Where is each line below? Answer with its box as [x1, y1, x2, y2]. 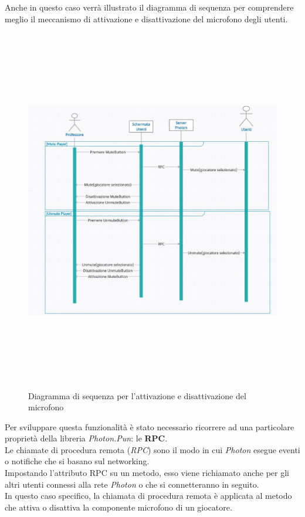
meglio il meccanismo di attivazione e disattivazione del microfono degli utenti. [5, 12, 288, 25]
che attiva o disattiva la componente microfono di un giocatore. [5, 501, 232, 513]
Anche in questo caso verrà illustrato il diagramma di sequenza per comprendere [5, 1, 294, 13]
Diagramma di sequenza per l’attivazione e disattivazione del [28, 389, 246, 402]
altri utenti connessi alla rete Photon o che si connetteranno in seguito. [5, 478, 259, 490]
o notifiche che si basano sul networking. [5, 455, 150, 467]
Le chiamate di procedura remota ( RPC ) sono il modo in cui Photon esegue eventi [5, 443, 300, 455]
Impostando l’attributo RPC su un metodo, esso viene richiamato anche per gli [5, 467, 289, 479]
